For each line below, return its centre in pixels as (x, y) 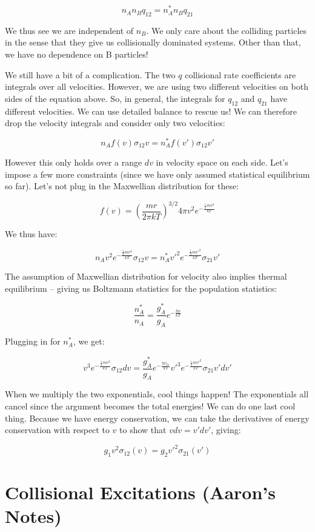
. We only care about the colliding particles (227, 30)
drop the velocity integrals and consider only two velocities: (115, 123)
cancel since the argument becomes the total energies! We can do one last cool (150, 406)
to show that (143, 430)
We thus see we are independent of (69, 30)
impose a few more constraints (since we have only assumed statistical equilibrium (157, 174)
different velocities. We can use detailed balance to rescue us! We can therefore (151, 111)
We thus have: (31, 234)
